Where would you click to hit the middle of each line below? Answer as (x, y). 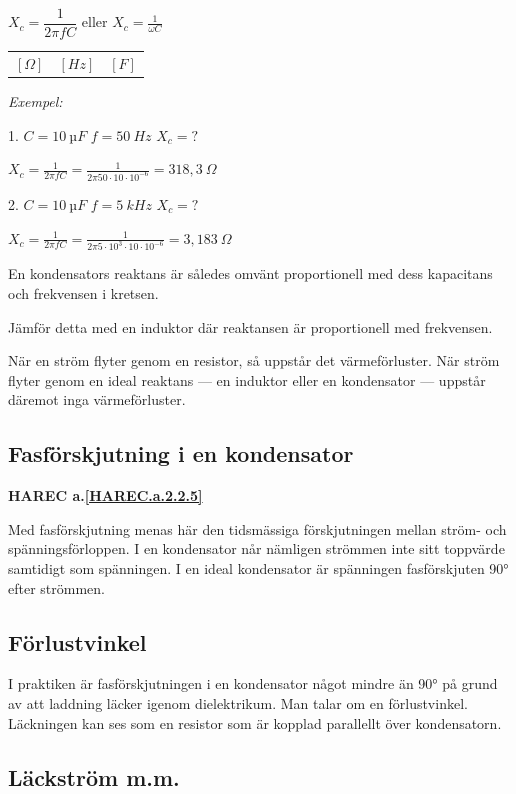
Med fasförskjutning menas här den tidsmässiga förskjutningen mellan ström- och (257, 528)
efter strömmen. (56, 587)
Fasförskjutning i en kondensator (181, 453)
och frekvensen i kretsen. (83, 293)
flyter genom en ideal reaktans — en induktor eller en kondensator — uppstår (247, 379)
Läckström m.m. (94, 776)
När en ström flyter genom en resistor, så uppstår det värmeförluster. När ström (254, 360)
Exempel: (35, 100)
